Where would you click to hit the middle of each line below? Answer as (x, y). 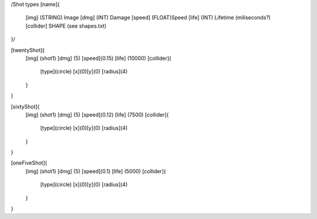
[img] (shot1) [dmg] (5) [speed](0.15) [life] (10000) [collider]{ (98, 58)
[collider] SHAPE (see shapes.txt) (66, 26)
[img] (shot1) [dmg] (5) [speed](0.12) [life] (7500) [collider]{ (97, 114)
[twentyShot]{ (28, 50)
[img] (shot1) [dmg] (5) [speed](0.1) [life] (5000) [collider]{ (96, 171)
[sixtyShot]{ (25, 106)
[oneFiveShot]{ (29, 163)
